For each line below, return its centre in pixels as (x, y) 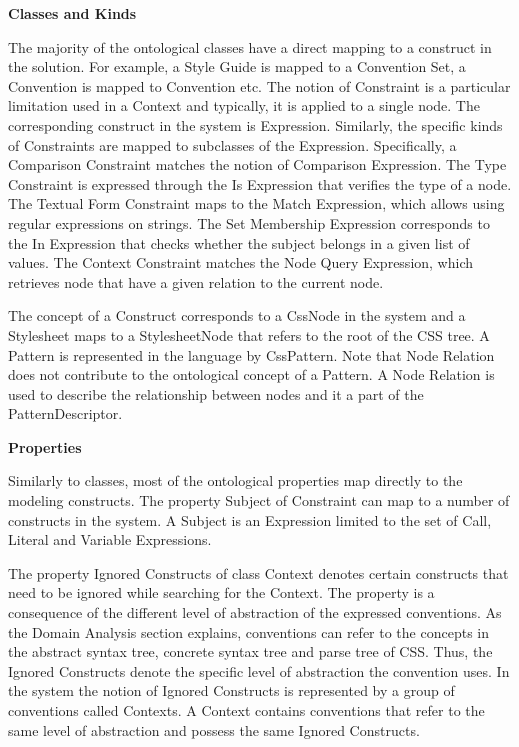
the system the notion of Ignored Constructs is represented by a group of (231, 690)
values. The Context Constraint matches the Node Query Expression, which (241, 262)
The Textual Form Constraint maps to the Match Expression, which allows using (256, 203)
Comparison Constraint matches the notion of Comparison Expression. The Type (257, 164)
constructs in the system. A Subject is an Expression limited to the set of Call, (250, 519)
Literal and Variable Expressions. (110, 539)
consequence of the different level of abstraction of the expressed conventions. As (255, 612)
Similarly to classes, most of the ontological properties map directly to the (235, 480)
